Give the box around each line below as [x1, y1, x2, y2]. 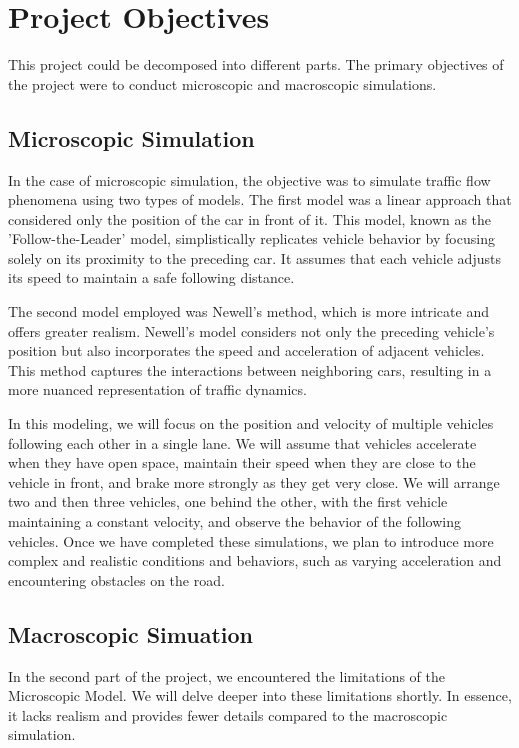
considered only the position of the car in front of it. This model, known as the [8, 208, 492, 229]
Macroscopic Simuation [8, 618, 253, 649]
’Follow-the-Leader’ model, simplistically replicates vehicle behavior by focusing [8, 228, 495, 249]
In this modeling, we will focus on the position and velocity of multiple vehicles [8, 413, 494, 434]
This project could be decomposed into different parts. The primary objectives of [8, 54, 504, 75]
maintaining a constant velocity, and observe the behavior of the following [8, 511, 461, 532]
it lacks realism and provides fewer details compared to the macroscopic [8, 704, 448, 725]
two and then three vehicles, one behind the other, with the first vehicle [8, 491, 448, 512]
